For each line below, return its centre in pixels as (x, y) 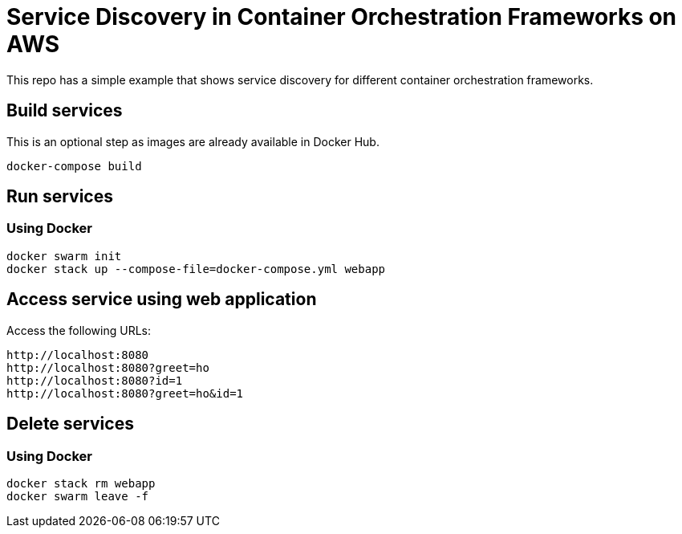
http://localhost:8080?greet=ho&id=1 (125, 393)
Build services (65, 111)
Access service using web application (162, 300)
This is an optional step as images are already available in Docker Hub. (193, 141)
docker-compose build (74, 166)
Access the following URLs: (79, 330)
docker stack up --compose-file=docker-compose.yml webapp (196, 269)
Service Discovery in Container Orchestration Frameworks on (342, 17)
